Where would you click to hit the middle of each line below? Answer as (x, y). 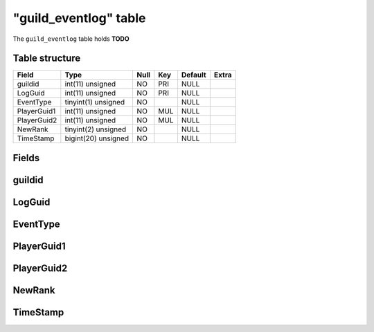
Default (194, 75)
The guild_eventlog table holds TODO (71, 39)
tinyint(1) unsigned (95, 102)
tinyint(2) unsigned (96, 129)
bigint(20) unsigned (97, 138)
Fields (26, 158)
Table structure (47, 58)
